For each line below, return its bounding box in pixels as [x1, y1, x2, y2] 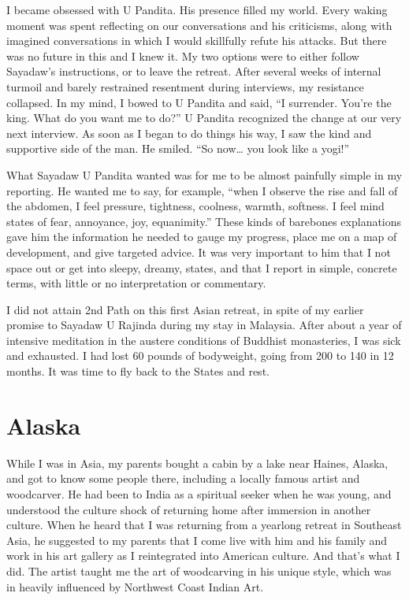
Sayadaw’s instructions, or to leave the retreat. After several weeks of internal [6, 63, 381, 80]
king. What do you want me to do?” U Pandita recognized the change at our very [6, 109, 402, 126]
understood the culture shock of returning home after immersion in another [6, 501, 371, 517]
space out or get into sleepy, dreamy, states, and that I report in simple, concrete [6, 259, 397, 276]
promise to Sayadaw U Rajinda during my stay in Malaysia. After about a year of [6, 317, 402, 333]
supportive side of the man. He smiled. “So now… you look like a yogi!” [6, 140, 350, 157]
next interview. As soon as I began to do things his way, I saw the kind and [6, 124, 372, 141]
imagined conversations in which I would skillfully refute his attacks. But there [6, 32, 387, 49]
